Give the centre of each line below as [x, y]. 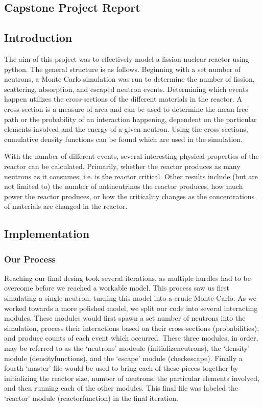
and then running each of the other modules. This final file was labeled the [121, 388]
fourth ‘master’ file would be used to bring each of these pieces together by [121, 368]
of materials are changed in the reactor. [66, 206]
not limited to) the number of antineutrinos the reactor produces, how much [124, 186]
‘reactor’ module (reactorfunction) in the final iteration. [91, 398]
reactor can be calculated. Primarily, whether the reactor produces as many [122, 166]
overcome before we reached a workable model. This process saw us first [117, 288]
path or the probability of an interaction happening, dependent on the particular [130, 119]
